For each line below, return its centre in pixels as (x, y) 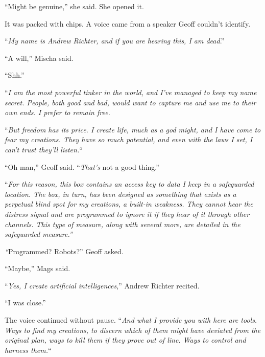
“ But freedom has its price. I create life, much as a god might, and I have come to (133, 129)
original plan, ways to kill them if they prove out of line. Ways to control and (125, 340)
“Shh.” (15, 75)
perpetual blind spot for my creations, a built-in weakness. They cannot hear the (129, 204)
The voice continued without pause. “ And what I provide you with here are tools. (131, 320)
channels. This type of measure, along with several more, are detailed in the (123, 224)
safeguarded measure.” (39, 234)
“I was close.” (25, 303)
